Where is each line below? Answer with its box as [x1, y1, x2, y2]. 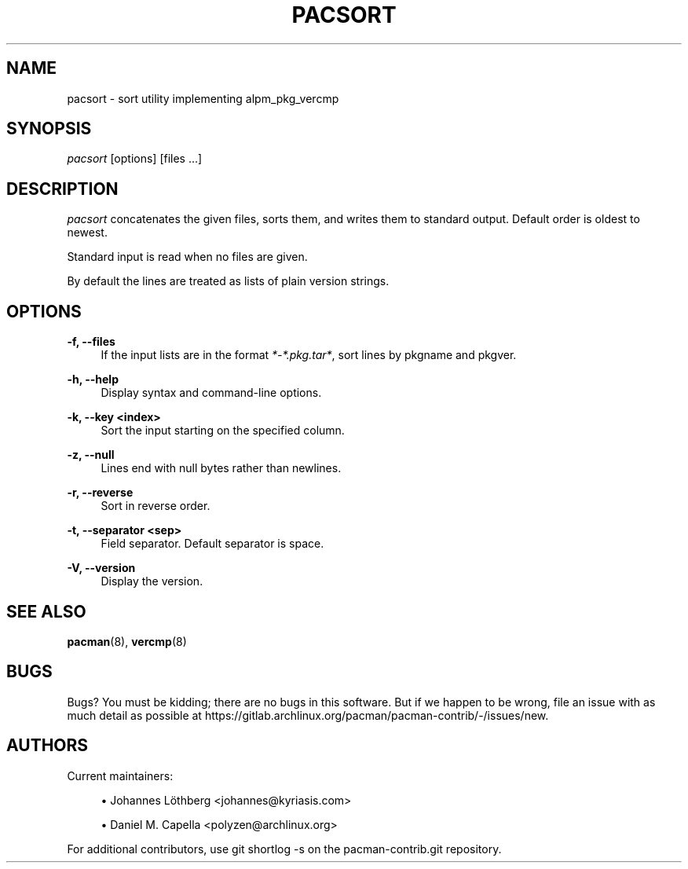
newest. [67, 225, 108, 240]
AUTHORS [6, 735, 89, 756]
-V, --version [67, 561, 136, 575]
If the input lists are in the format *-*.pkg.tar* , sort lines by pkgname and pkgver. [101, 348, 517, 362]
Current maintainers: [67, 768, 174, 783]
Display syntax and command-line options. [101, 386, 322, 400]
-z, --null [67, 448, 115, 462]
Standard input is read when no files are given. [67, 250, 308, 264]
